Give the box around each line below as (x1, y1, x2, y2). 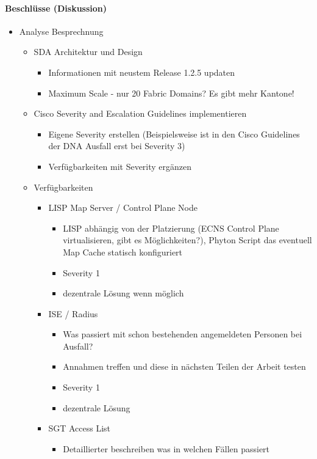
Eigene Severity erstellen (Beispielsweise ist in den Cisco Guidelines (48, 127, 300, 140)
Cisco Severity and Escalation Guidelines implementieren (34, 107, 247, 120)
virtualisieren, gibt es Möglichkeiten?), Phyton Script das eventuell (63, 233, 312, 246)
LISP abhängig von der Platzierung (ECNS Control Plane (63, 221, 279, 234)
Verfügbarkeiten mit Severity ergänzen (48, 160, 192, 172)
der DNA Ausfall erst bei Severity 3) (48, 139, 185, 152)
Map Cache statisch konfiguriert (63, 245, 183, 258)
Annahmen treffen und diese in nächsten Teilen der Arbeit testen (63, 360, 306, 373)
